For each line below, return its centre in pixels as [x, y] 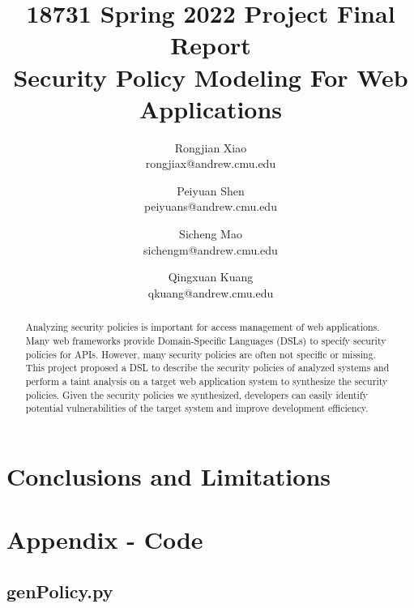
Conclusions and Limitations [169, 475]
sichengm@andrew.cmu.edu [211, 249]
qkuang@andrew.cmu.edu [211, 292]
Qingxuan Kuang [211, 277]
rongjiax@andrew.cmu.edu [211, 163]
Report [211, 45]
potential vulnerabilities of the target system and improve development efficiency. [197, 408]
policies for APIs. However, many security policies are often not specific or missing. [201, 354]
